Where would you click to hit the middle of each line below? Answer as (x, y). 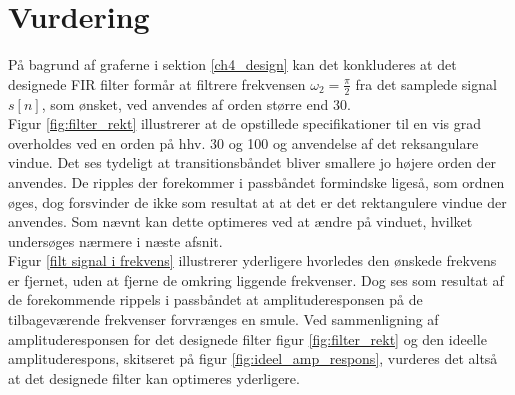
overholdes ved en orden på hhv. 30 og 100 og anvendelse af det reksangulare (243, 142)
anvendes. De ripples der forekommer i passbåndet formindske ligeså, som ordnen (256, 181)
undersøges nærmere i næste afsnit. (115, 240)
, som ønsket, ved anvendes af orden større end (185, 103)
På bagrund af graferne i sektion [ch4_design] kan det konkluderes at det (232, 64)
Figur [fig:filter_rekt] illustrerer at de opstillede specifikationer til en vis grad (244, 123)
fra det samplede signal (426, 83)
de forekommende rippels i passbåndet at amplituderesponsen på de (215, 299)
